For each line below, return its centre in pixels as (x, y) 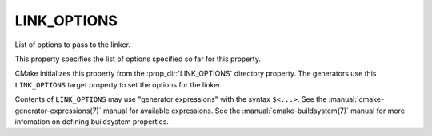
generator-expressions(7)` (58, 111)
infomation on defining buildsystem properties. (92, 121)
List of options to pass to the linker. (73, 45)
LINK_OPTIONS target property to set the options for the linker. (118, 84)
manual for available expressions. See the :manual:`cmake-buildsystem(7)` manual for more (254, 111)
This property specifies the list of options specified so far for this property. (138, 59)
